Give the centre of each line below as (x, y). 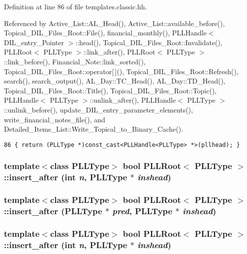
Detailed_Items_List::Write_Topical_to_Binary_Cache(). (94, 129)
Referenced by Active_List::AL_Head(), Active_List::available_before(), (114, 23)
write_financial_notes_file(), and (55, 119)
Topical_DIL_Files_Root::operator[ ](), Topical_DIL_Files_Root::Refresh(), (121, 71)
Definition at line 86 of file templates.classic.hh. (76, 6)
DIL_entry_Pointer (34, 42)
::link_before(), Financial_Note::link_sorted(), (75, 61)
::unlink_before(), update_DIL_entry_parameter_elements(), (99, 109)
